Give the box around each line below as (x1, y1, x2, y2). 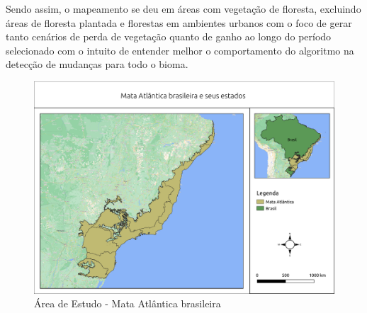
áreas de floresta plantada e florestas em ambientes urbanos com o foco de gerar (6, 15, 352, 30)
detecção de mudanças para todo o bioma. (6, 57, 188, 72)
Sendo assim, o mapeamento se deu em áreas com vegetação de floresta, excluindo (6, 1, 361, 16)
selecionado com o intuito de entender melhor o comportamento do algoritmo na (6, 42, 354, 57)
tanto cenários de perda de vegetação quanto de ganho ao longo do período (6, 29, 332, 44)
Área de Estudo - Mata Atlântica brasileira (34, 296, 221, 311)
